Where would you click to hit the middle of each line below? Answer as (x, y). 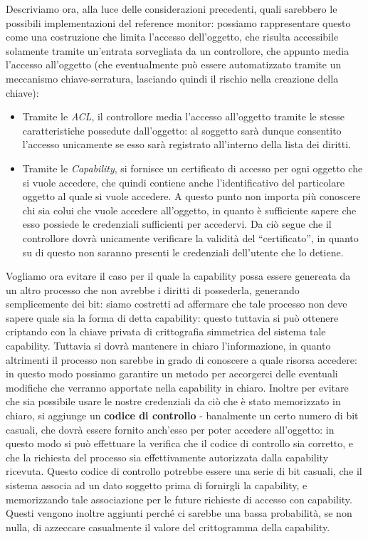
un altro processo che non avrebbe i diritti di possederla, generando (153, 289)
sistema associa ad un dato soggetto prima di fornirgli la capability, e (157, 485)
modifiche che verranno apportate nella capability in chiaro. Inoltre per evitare (177, 387)
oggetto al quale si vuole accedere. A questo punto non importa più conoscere (191, 196)
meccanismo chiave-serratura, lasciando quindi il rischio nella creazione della (172, 78)
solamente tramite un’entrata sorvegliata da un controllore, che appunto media (178, 50)
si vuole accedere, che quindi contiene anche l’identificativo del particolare (183, 182)
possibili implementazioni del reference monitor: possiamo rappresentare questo (178, 22)
